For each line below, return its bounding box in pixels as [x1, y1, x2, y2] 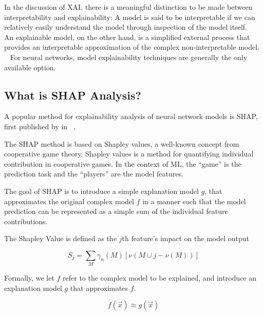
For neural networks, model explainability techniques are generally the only [10, 51, 248, 62]
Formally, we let [4, 272, 54, 283]
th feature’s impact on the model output [122, 233, 250, 244]
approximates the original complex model [4, 195, 134, 206]
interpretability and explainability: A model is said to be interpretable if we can [4, 11, 255, 22]
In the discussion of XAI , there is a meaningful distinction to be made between [4, 2, 253, 12]
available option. [4, 62, 56, 72]
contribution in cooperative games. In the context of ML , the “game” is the [4, 158, 241, 169]
